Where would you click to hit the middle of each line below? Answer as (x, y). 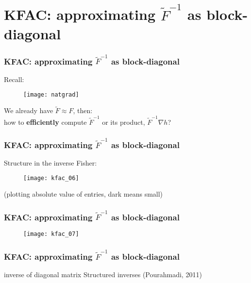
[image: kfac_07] (51, 234)
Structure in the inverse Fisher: (50, 162)
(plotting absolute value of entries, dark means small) (84, 194)
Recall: (14, 79)
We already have (29, 110)
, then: (83, 110)
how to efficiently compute (45, 122)
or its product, (124, 122)
